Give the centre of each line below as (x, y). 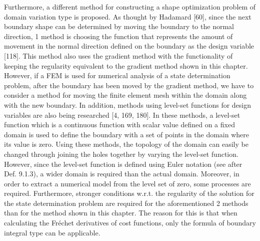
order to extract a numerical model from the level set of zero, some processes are (127, 183)
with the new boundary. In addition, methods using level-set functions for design (128, 104)
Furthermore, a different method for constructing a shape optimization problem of (130, 7)
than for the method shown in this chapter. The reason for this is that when (121, 213)
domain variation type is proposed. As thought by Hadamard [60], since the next (128, 16)
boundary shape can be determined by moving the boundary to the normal (119, 26)
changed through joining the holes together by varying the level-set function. (121, 154)
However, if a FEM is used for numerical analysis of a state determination (117, 75)
